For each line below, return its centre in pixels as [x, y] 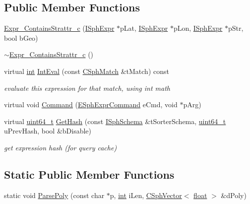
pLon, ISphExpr [198, 28]
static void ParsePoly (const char [54, 195]
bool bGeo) [21, 37]
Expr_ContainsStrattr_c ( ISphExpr [59, 28]
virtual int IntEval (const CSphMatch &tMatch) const [87, 71]
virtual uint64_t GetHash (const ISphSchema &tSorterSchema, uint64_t [115, 121]
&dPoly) [234, 195]
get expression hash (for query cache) [61, 147]
